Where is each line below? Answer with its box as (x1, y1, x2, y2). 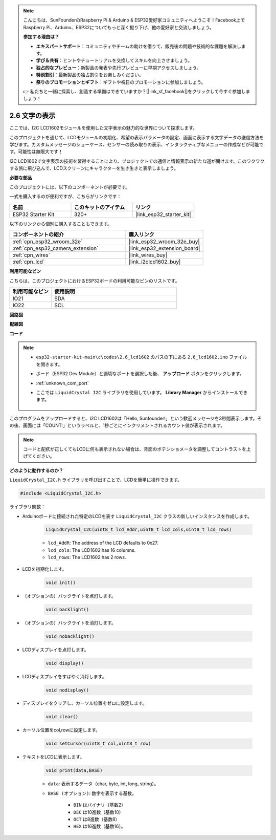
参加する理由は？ (23, 34, 59, 40)
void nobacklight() (45, 633, 95, 639)
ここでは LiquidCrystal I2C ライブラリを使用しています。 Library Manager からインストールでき (36, 390, 248, 396)
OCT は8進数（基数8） (73, 816, 120, 822)
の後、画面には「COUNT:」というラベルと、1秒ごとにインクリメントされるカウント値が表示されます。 (9, 422, 225, 428)
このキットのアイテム (74, 204, 125, 211)
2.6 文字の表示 (9, 112, 56, 120)
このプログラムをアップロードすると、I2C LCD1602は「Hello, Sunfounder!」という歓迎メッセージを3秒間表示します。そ (9, 415, 262, 421)
